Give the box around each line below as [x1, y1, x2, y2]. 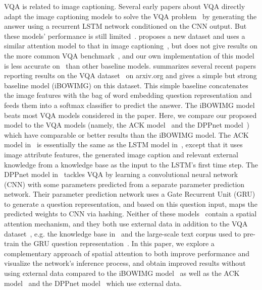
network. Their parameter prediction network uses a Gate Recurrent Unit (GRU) [4, 189, 255, 199]
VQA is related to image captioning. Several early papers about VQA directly [4, 1, 245, 11]
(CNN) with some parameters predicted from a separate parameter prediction [4, 179, 245, 189]
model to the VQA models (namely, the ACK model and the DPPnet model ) [4, 120, 249, 130]
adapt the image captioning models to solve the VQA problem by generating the [4, 11, 257, 21]
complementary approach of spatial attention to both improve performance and [4, 248, 250, 258]
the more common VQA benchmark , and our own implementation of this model [4, 50, 254, 61]
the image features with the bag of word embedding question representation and [4, 90, 252, 100]
